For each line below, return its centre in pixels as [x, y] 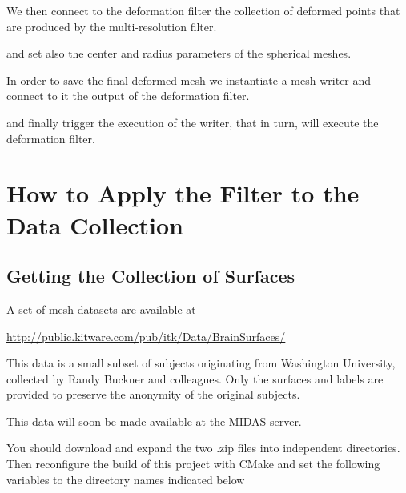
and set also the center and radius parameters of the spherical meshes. [179, 53]
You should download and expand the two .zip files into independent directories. [203, 448]
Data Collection [95, 224]
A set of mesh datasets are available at [101, 309]
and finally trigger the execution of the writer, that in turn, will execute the [193, 122]
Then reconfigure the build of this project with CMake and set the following [193, 464]
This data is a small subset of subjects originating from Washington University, [201, 363]
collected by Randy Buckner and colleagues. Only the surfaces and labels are [195, 378]
